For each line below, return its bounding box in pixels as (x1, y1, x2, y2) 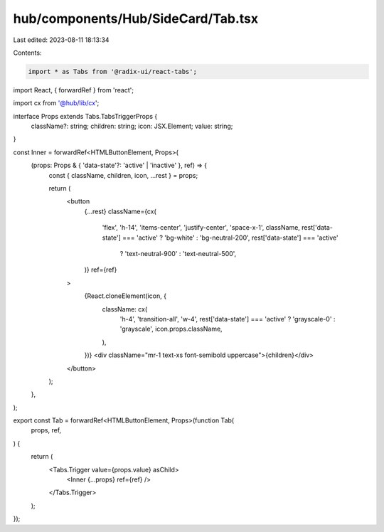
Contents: (13, 48, 42, 57)
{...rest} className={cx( (84, 207, 156, 216)
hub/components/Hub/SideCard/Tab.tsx (13, 11, 259, 26)
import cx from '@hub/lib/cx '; (13, 99, 100, 107)
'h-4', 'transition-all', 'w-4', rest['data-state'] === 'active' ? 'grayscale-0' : (119, 314, 336, 323)
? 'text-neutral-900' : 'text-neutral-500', (119, 249, 237, 257)
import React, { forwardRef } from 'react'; (13, 85, 134, 94)
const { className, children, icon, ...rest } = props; (48, 171, 198, 179)
